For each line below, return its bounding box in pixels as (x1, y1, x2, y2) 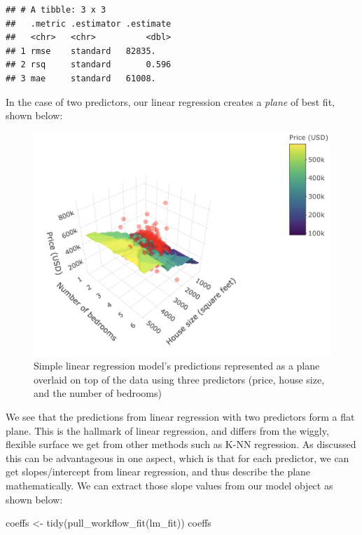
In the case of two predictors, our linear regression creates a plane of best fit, (6, 94, 335, 109)
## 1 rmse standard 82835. (6, 46, 156, 56)
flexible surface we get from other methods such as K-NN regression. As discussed (6, 437, 356, 452)
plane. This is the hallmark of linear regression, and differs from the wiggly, (6, 423, 329, 438)
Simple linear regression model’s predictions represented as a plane (34, 358, 320, 373)
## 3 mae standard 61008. (6, 73, 156, 83)
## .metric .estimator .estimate (6, 18, 172, 29)
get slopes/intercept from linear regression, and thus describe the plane (6, 464, 311, 479)
